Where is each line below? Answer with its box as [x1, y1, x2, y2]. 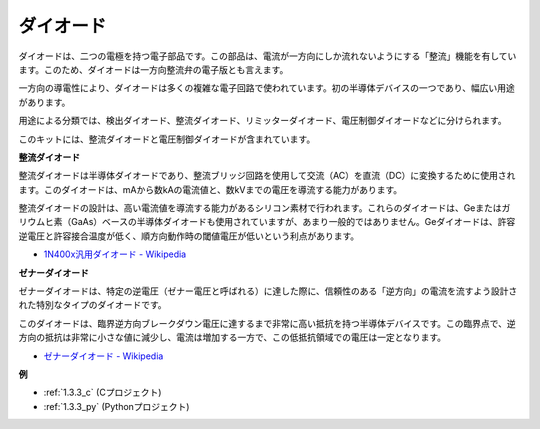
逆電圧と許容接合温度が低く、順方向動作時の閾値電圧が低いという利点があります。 [18, 230, 360, 242]
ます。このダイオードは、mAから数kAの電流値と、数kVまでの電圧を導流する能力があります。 [18, 183, 403, 195]
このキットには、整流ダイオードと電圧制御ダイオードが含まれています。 [18, 133, 316, 145]
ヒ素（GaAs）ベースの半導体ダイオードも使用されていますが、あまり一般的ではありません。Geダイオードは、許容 [44, 216, 516, 228]
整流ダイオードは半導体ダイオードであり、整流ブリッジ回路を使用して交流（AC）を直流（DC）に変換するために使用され [18, 170, 516, 182]
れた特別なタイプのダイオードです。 [18, 299, 167, 311]
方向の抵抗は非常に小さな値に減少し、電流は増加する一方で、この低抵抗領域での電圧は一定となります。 [18, 331, 447, 344]
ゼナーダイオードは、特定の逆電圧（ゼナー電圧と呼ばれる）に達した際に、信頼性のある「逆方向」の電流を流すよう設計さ [18, 285, 518, 297]
